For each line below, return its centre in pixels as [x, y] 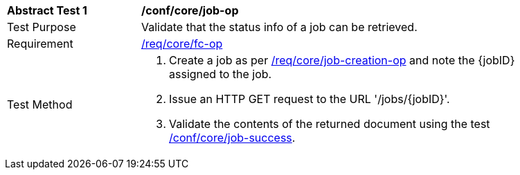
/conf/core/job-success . [232, 138]
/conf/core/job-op [190, 10]
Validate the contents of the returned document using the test [330, 124]
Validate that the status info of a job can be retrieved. [279, 27]
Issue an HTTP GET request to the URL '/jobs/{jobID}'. [310, 99]
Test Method [40, 104]
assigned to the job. [221, 74]
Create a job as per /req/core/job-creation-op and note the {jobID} [342, 60]
